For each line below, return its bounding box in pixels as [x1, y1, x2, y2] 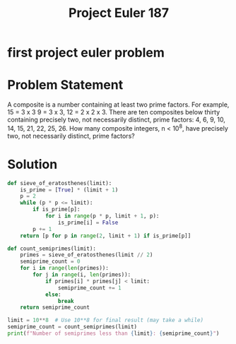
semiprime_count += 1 [57, 284, 122, 291]
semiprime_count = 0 [20, 258, 81, 266]
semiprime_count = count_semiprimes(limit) [7, 324, 138, 331]
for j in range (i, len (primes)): [33, 271, 131, 278]
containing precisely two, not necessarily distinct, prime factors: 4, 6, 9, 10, [7, 115, 226, 124]
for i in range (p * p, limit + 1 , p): [45, 213, 160, 220]
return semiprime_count [20, 304, 90, 312]
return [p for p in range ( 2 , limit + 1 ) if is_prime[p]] [20, 232, 191, 239]
